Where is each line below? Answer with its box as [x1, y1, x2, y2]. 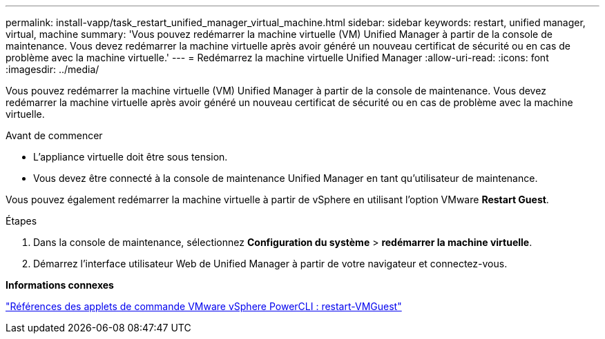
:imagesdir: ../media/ [6, 63, 99, 75]
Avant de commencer [6, 130, 103, 141]
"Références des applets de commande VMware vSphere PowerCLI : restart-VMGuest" [6, 300, 402, 312]
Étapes [6, 215, 37, 227]
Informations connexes [6, 279, 114, 291]
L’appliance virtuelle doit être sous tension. [33, 151, 228, 163]
